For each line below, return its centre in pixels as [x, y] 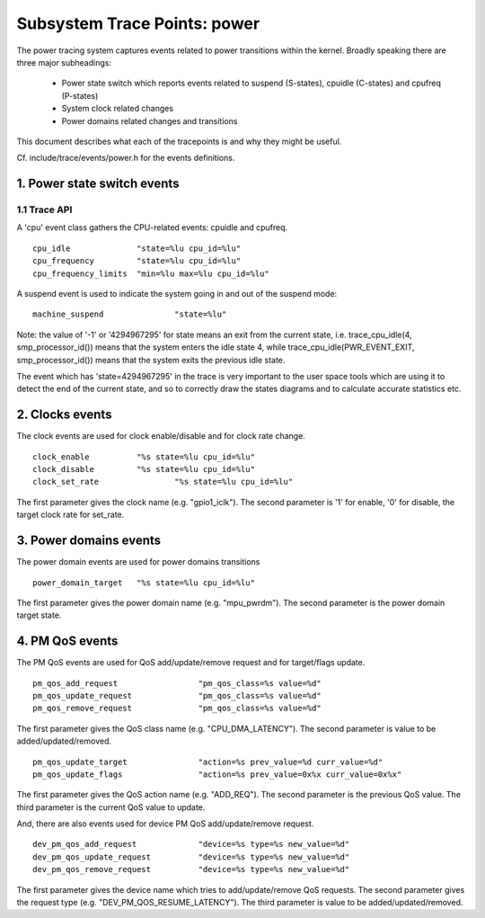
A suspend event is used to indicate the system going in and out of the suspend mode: [177, 294]
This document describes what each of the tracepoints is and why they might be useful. [179, 141]
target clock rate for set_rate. [71, 515]
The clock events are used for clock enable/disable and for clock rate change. [161, 436]
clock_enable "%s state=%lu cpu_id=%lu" [144, 457]
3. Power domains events [89, 541]
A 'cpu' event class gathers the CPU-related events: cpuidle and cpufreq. [152, 227]
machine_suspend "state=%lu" [130, 314]
